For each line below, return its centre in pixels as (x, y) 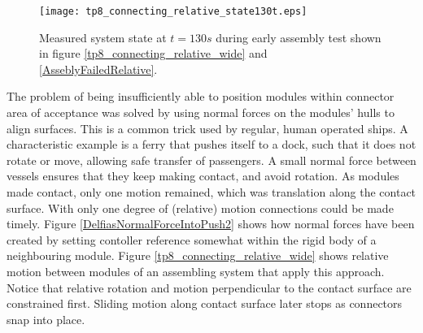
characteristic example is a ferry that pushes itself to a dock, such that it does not (211, 144)
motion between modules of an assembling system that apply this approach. (196, 271)
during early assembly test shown (299, 37)
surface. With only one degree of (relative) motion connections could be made (200, 208)
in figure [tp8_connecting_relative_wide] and (153, 53)
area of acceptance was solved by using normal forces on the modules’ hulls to (201, 112)
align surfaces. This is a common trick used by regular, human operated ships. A (207, 128)
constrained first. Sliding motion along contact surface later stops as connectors (205, 303)
